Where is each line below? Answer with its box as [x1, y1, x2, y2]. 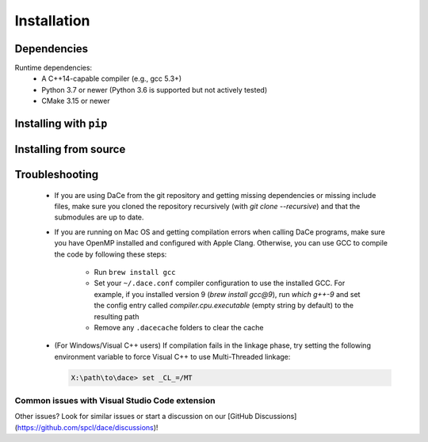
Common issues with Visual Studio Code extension [14, 395, 216, 406]
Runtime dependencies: [14, 63, 93, 73]
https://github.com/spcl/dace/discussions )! [17, 422, 159, 432]
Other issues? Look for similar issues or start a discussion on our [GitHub [14, 412, 254, 421]
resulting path [94, 311, 139, 321]
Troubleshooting [14, 168, 99, 181]
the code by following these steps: [54, 250, 167, 259]
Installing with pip [14, 117, 108, 131]
